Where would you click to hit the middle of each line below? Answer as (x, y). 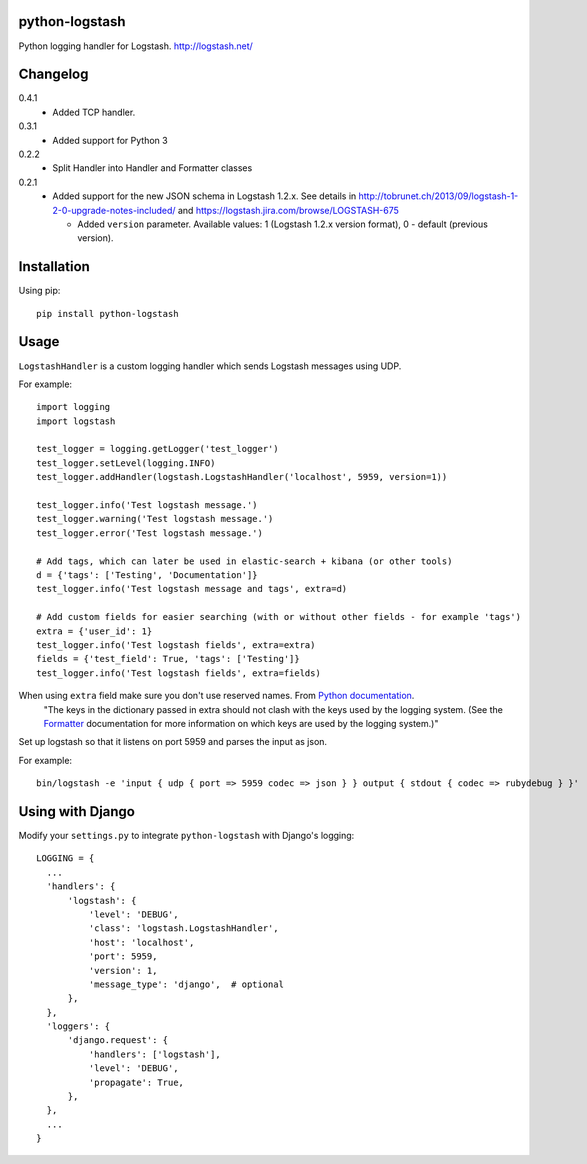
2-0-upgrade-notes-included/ (114, 210)
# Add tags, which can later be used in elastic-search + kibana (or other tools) (244, 561)
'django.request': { (118, 1040)
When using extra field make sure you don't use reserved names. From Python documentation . (216, 696)
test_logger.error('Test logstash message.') (150, 533)
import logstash (76, 421)
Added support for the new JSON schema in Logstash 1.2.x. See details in (204, 196)
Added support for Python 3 (110, 140)
